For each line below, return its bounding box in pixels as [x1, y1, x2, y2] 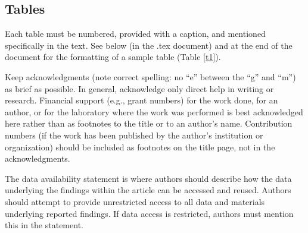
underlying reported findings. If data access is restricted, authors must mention [5, 207, 294, 219]
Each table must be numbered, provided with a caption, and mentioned [5, 27, 266, 40]
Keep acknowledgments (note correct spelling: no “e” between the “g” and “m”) [5, 70, 296, 83]
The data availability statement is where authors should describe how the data [5, 172, 292, 184]
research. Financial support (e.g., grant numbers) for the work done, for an [5, 94, 278, 106]
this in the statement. [5, 219, 83, 231]
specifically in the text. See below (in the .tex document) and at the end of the [5, 39, 293, 51]
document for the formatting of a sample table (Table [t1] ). [5, 51, 221, 63]
